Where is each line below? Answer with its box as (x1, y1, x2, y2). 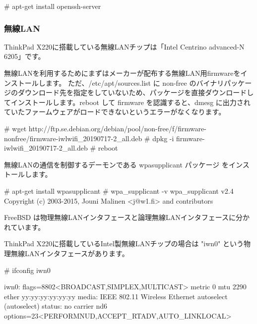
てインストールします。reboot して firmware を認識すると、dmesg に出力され (4, 97, 251, 107)
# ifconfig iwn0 (4, 265, 51, 275)
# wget (4, 123, 27, 133)
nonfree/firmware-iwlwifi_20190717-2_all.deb (4, 133, 142, 143)
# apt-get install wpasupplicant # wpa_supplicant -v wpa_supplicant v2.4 (4, 185, 234, 196)
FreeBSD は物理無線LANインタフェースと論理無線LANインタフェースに (4, 212, 236, 222)
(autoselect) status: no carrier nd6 (4, 301, 108, 311)
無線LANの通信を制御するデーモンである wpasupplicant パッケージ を (4, 159, 229, 169)
